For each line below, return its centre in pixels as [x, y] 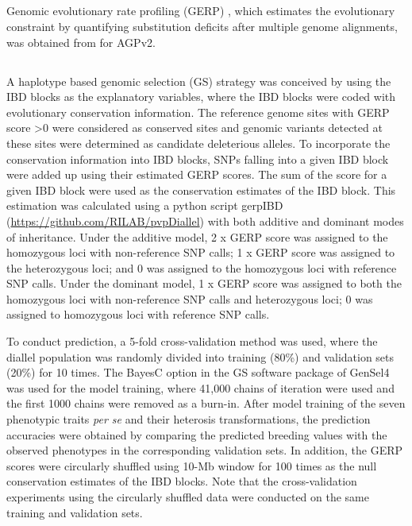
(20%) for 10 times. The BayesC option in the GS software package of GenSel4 [198, 372]
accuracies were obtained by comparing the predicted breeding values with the [197, 434]
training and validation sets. [75, 512]
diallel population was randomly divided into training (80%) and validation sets [200, 356]
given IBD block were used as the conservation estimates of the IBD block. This [201, 190]
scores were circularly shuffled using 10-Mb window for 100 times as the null [192, 465]
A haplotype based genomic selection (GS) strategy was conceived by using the [199, 81]
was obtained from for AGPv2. [81, 42]
